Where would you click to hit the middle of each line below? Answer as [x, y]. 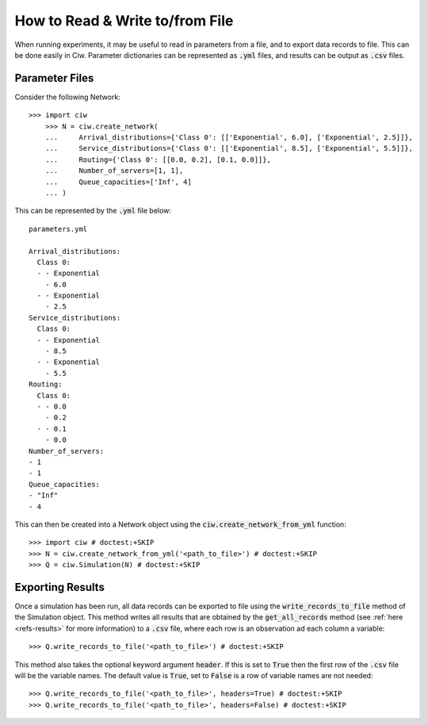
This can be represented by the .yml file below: [93, 211]
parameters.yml [58, 229]
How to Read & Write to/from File [124, 21]
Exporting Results [59, 587]
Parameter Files [54, 78]
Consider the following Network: [67, 97]
